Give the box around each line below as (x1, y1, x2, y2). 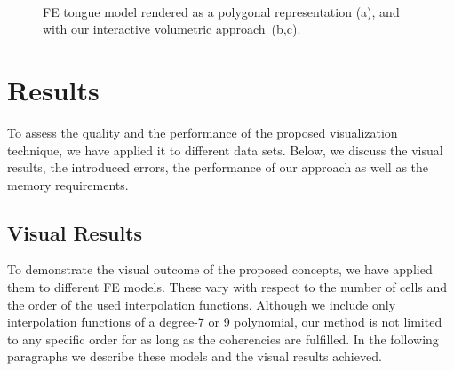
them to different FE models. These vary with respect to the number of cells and (7, 278, 448, 296)
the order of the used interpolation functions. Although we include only (7, 295, 396, 313)
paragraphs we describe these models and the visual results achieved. (7, 347, 382, 366)
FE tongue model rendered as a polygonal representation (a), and (43, 2, 400, 20)
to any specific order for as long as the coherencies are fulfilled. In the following (7, 329, 439, 348)
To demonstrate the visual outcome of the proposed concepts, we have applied (7, 260, 433, 279)
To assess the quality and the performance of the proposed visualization (7, 122, 398, 141)
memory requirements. (7, 175, 129, 193)
